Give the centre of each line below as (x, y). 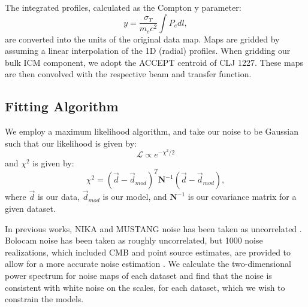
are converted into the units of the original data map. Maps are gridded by (142, 39)
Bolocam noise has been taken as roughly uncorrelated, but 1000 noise (134, 240)
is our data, (59, 197)
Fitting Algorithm (62, 106)
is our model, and (135, 197)
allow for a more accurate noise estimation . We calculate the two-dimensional (148, 264)
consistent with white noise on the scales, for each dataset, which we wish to (145, 287)
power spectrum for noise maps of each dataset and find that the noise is (138, 275)
